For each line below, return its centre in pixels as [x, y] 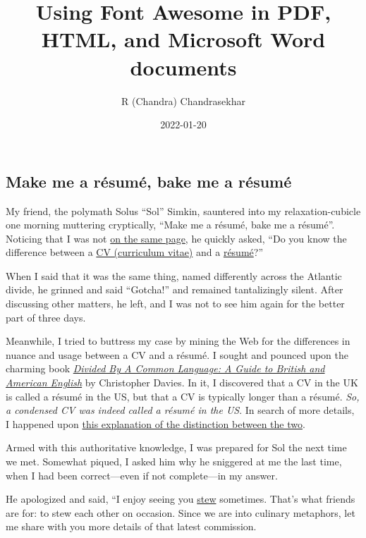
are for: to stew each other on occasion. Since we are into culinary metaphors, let [181, 512]
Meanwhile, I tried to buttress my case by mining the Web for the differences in [178, 341]
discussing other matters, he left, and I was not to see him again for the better [175, 304]
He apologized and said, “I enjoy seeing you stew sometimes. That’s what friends [181, 499]
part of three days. [46, 317]
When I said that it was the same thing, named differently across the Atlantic [174, 275]
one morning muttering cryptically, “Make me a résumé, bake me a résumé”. [170, 225]
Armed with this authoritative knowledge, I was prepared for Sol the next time [176, 447]
